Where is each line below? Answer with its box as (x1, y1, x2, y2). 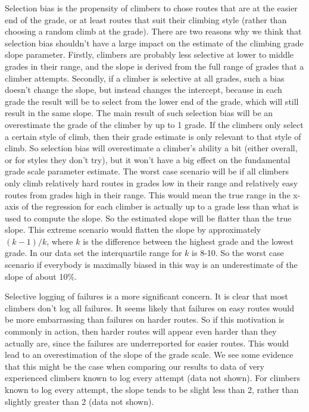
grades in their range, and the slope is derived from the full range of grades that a (5, 60, 304, 72)
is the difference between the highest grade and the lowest (83, 235, 294, 247)
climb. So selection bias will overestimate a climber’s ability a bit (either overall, (5, 142, 298, 154)
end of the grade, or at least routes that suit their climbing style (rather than (5, 13, 287, 26)
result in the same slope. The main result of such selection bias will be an (5, 107, 273, 119)
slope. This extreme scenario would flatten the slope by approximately (5, 223, 261, 236)
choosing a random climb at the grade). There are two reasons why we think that (5, 25, 302, 38)
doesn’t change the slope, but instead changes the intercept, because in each (5, 83, 282, 96)
